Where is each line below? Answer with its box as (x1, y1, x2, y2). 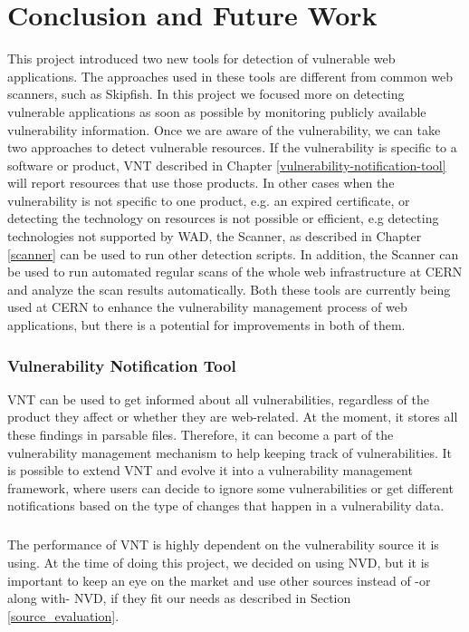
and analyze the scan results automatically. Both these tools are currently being (7, 279, 451, 298)
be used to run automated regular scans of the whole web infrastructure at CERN (7, 262, 463, 281)
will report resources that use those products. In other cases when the (7, 173, 395, 192)
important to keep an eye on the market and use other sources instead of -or (7, 570, 431, 589)
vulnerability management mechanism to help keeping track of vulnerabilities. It (7, 442, 453, 462)
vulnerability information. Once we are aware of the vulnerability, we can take (7, 120, 441, 139)
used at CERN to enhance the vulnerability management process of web (7, 297, 407, 316)
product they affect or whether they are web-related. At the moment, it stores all (7, 407, 458, 426)
